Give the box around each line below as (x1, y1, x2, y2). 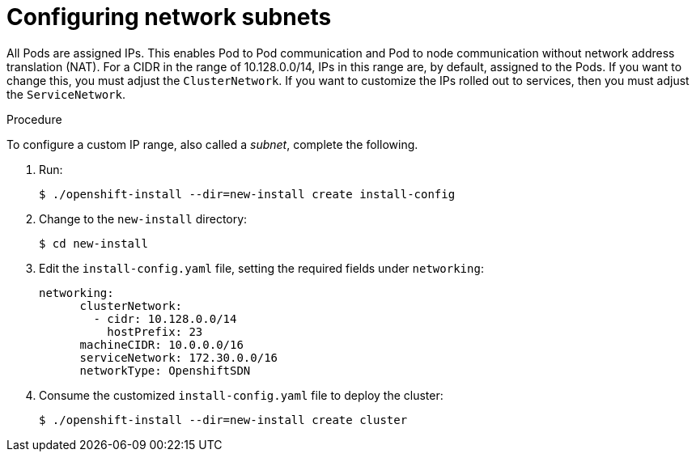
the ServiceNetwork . (6, 87, 126, 101)
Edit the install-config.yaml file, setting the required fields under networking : (39, 261, 484, 275)
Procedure (6, 112, 62, 126)
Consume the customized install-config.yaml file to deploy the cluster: (39, 388, 443, 402)
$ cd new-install (39, 236, 148, 250)
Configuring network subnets (6, 3, 332, 31)
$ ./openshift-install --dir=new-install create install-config (39, 187, 456, 201)
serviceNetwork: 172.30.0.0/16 (79, 350, 278, 364)
